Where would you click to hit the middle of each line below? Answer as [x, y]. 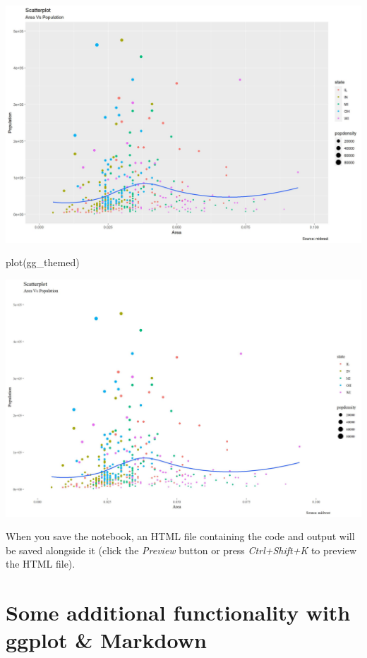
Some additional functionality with [178, 612]
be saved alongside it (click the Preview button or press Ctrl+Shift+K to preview [181, 550]
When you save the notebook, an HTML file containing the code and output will [180, 536]
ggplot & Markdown [106, 640]
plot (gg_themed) [43, 262]
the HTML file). [41, 564]
